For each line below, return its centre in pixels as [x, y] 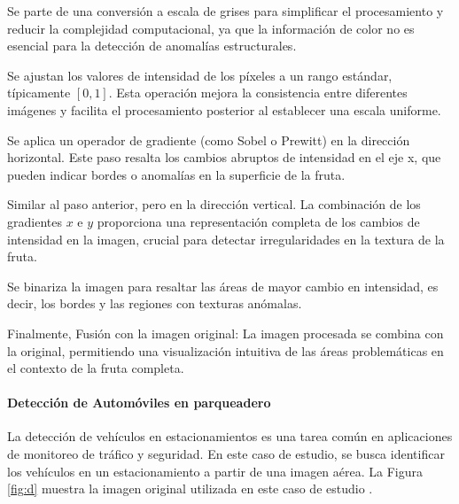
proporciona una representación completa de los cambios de [258, 221]
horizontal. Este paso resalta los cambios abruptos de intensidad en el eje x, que [224, 157]
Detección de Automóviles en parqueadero [139, 403]
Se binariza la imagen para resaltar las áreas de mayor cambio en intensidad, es [223, 286]
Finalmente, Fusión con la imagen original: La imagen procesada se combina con [226, 333]
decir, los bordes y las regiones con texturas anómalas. [155, 303]
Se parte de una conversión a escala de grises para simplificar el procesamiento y [226, 11]
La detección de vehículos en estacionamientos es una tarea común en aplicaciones [230, 436]
